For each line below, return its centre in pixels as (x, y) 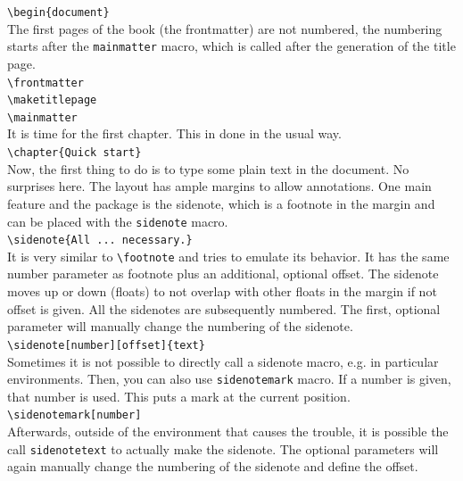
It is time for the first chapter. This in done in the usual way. (174, 133)
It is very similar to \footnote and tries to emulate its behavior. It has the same (228, 256)
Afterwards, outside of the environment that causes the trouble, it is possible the (228, 431)
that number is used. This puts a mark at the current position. (179, 396)
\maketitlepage (52, 100)
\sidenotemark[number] (74, 415)
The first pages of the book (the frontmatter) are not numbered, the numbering (225, 28)
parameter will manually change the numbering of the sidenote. (180, 326)
